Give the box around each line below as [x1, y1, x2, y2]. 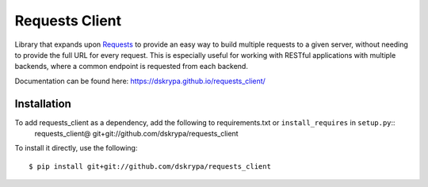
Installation [14, 97, 71, 110]
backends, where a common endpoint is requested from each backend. [14, 62, 249, 71]
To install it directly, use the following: [14, 143, 138, 153]
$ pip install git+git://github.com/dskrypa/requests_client [29, 162, 271, 170]
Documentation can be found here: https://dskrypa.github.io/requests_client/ [14, 76, 266, 86]
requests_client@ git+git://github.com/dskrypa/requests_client [34, 129, 239, 139]
